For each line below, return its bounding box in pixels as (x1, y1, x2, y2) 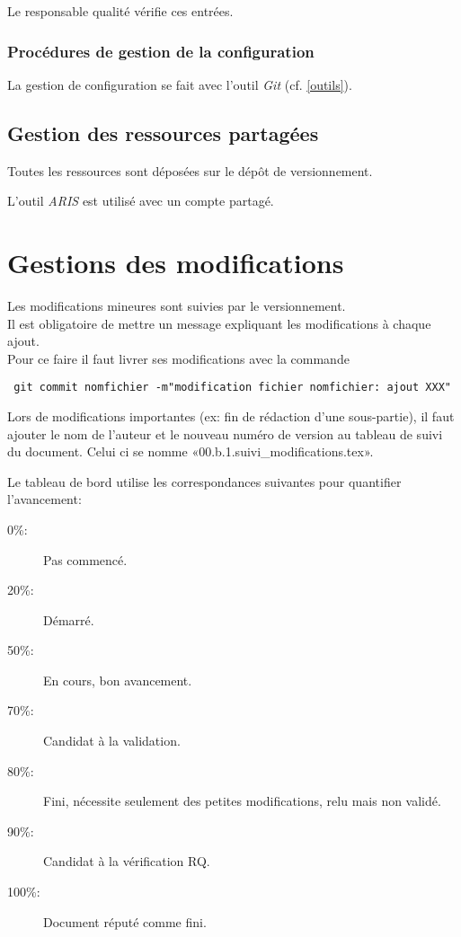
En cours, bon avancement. (43, 670, 192, 689)
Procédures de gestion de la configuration (7, 40, 315, 62)
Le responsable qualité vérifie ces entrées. (7, 2, 234, 20)
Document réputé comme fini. (43, 912, 207, 931)
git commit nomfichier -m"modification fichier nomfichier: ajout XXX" (13, 381, 451, 394)
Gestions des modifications (7, 243, 344, 280)
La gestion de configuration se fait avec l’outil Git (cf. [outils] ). (7, 75, 352, 93)
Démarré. (43, 610, 94, 629)
